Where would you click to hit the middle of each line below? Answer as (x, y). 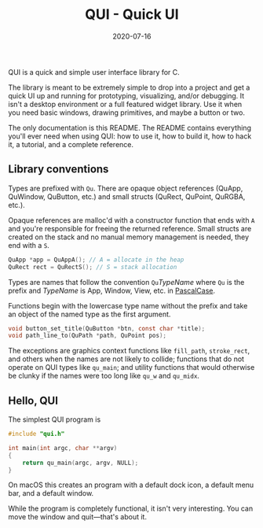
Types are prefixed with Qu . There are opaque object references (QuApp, (126, 188)
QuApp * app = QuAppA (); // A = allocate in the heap (96, 260)
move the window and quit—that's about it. (78, 517)
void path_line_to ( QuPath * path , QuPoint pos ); (88, 336)
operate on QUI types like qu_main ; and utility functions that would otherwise (131, 367)
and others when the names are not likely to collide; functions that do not (126, 359)
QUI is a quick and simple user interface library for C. (94, 72)
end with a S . (29, 245)
